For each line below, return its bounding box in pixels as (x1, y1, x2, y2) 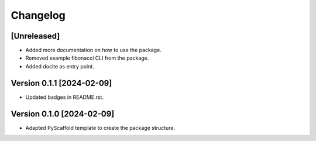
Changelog (11, 9, 66, 22)
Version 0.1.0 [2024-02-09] (11, 109, 115, 119)
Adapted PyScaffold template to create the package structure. (25, 124, 176, 131)
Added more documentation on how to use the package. (25, 47, 162, 54)
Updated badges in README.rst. (25, 94, 104, 101)
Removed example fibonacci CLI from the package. (25, 54, 149, 61)
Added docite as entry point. (25, 63, 95, 70)
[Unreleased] (11, 31, 60, 41)
